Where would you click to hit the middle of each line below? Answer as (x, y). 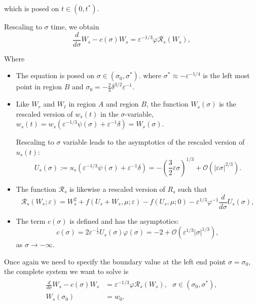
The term (31, 221)
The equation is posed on (55, 75)
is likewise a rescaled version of (117, 189)
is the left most (226, 75)
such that (193, 189)
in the (109, 113)
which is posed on (32, 8)
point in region (39, 87)
